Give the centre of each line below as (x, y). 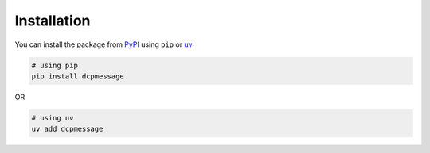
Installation (53, 21)
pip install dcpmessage (78, 76)
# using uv (53, 118)
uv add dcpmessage (67, 129)
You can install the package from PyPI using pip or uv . (104, 44)
